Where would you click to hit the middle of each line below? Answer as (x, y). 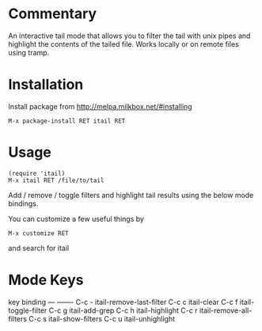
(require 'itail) (37, 173)
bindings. (23, 204)
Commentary (53, 14)
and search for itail (39, 248)
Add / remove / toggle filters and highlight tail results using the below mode (131, 195)
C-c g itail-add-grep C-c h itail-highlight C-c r (123, 310)
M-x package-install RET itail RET (67, 121)
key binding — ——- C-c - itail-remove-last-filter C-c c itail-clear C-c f (123, 302)
